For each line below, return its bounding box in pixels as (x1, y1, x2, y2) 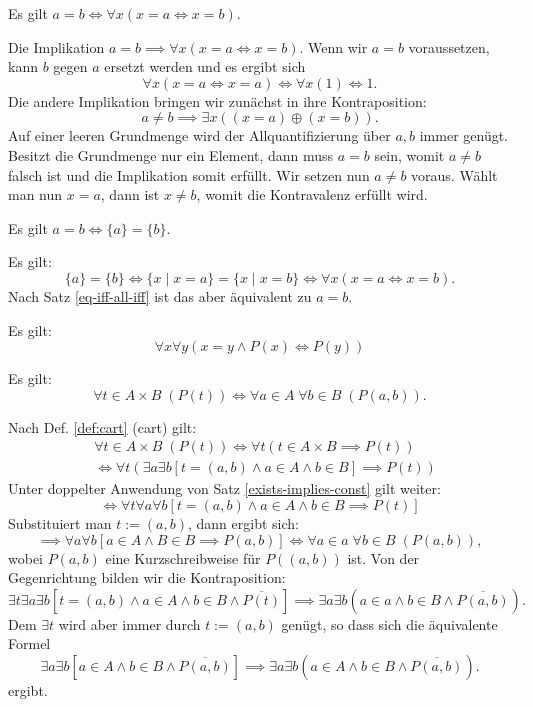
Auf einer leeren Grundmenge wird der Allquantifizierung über (8, 125, 391, 146)
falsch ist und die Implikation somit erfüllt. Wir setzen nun (8, 164, 370, 185)
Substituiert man (8, 512, 112, 533)
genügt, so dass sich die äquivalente (281, 613, 498, 634)
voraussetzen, (408, 36, 490, 57)
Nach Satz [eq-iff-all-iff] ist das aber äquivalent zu (8, 285, 312, 306)
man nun (8, 184, 63, 205)
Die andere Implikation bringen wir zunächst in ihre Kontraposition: (8, 90, 427, 111)
